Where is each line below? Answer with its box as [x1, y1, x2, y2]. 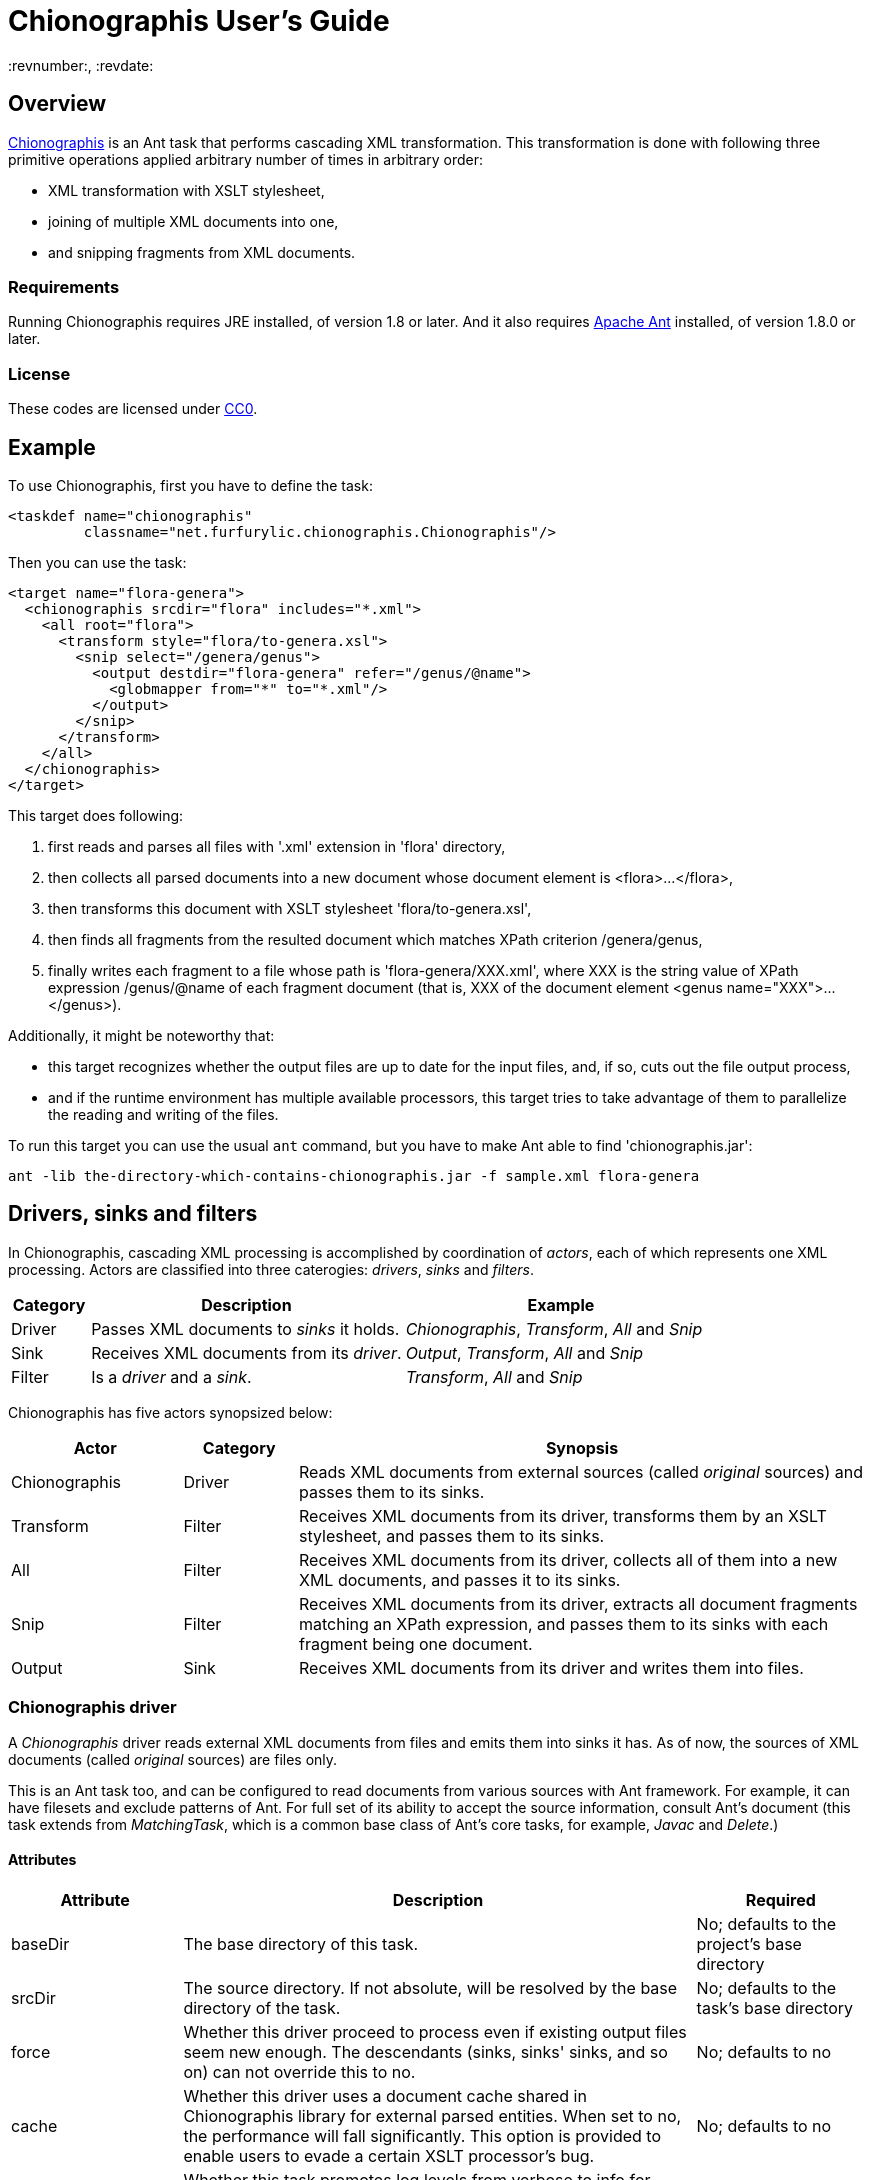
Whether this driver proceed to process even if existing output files [183, 2021, 687, 2042]
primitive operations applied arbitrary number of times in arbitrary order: [8, 150, 484, 168]
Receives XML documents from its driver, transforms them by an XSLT [298, 1505, 827, 1526]
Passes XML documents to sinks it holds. [91, 1318, 400, 1339]
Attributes [8, 1851, 77, 1869]
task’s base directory [696, 1997, 854, 2018]
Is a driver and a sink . [91, 1366, 252, 1387]
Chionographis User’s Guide [8, 4, 390, 38]
